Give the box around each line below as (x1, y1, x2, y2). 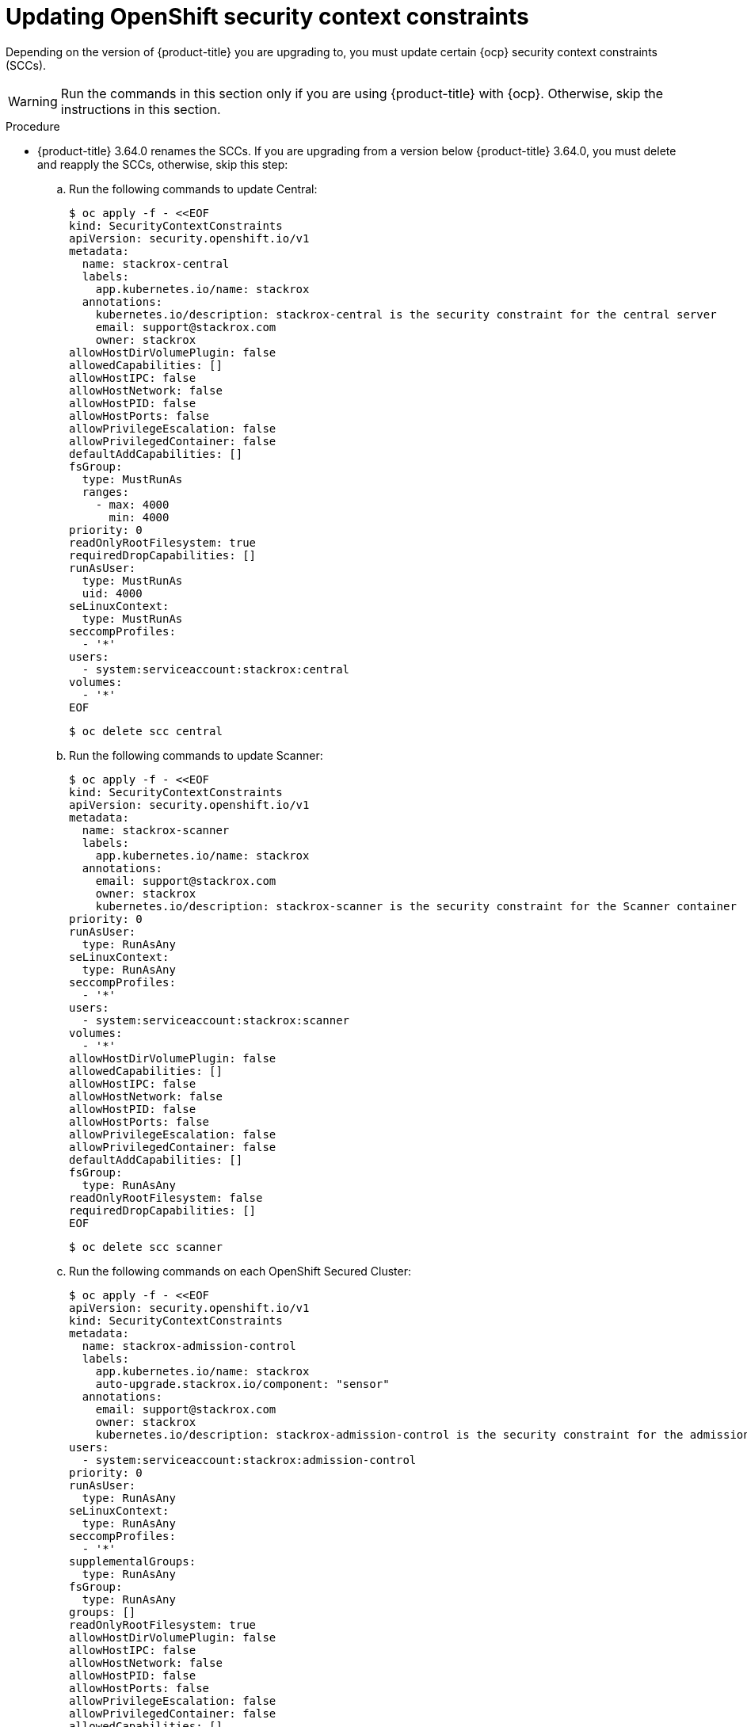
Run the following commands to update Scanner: (69, 748, 323, 762)
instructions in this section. (60, 101, 221, 117)
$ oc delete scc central (69, 724, 223, 738)
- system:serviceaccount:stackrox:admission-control (82, 1453, 417, 1466)
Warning (8, 93, 58, 109)
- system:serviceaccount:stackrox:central (82, 662, 350, 676)
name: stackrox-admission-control (82, 1339, 296, 1352)
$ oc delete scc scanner (69, 1240, 223, 1253)
